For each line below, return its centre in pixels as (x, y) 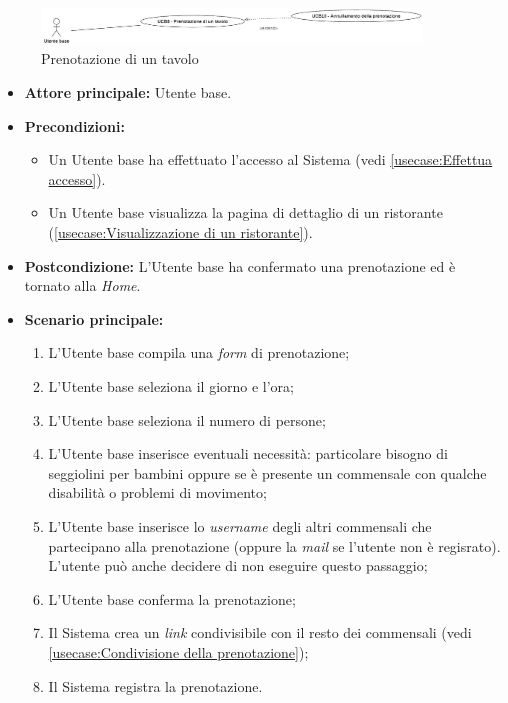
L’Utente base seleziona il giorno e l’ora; (171, 386)
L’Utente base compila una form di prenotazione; (199, 352)
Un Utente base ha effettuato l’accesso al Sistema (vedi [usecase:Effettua (270, 159)
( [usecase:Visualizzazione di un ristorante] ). (180, 232)
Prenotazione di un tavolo (120, 58)
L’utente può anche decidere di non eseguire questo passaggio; (238, 565)
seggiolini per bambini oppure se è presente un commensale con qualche (267, 472)
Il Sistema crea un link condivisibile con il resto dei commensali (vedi (260, 632)
